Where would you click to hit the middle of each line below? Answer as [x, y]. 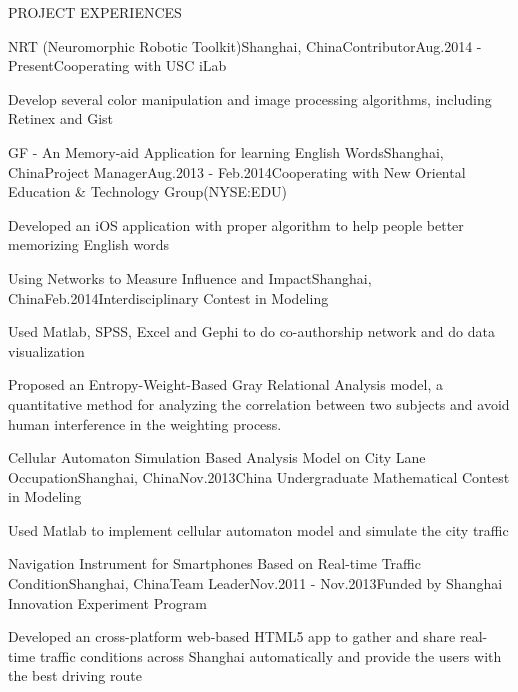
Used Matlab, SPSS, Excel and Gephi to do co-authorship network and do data [251, 331]
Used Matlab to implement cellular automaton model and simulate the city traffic [258, 529]
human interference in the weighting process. [145, 423]
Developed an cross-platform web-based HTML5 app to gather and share [232, 636]
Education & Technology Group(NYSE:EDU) [148, 191]
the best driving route [75, 675]
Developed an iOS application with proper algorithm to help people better [236, 224]
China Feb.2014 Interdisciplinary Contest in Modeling [168, 297]
